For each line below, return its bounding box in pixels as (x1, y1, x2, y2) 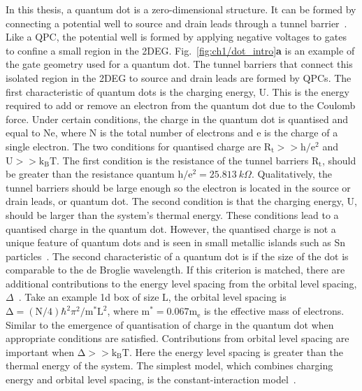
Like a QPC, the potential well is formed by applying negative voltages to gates (6, 29, 347, 44)
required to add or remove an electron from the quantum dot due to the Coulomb (6, 98, 356, 113)
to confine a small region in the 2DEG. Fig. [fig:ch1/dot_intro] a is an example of (6, 43, 355, 57)
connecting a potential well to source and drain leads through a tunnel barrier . (6, 15, 347, 30)
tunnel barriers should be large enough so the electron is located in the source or (6, 180, 351, 194)
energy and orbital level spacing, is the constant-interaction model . (6, 372, 296, 387)
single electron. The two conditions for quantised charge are (6, 138, 261, 153)
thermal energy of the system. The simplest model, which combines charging (6, 358, 333, 373)
